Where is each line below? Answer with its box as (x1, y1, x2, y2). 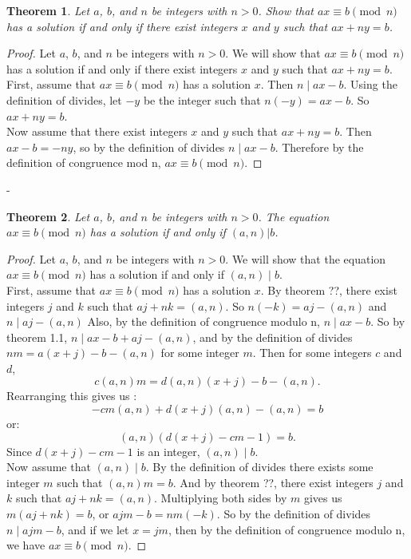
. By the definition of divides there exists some (145, 458, 373, 475)
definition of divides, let (6, 91, 122, 108)
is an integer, (136, 442, 200, 459)
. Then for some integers (252, 344, 372, 361)
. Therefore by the (275, 138, 364, 155)
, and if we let (61, 521, 129, 537)
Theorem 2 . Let (6, 208, 90, 224)
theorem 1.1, (6, 328, 68, 345)
